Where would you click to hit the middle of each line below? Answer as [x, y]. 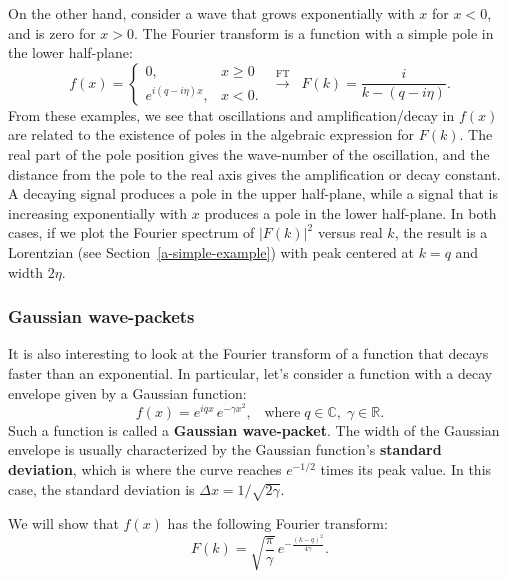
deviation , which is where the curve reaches [145, 468]
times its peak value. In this [406, 468]
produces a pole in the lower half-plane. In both [350, 212]
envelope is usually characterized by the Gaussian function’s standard [225, 449]
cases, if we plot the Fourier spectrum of [131, 232]
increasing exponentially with [98, 212]
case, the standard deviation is [101, 488]
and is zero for [52, 32]
